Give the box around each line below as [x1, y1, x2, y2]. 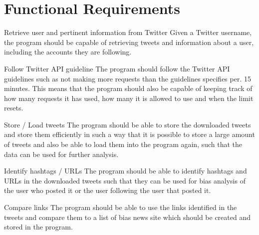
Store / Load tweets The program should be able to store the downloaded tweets [4, 119, 251, 129]
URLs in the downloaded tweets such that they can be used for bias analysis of [4, 175, 246, 185]
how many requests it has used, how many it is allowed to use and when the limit [4, 92, 254, 103]
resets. [4, 102, 23, 113]
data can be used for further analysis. [4, 148, 119, 159]
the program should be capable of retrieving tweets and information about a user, [4, 36, 254, 47]
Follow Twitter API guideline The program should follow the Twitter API [4, 63, 230, 73]
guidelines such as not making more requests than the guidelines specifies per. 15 [4, 73, 251, 83]
